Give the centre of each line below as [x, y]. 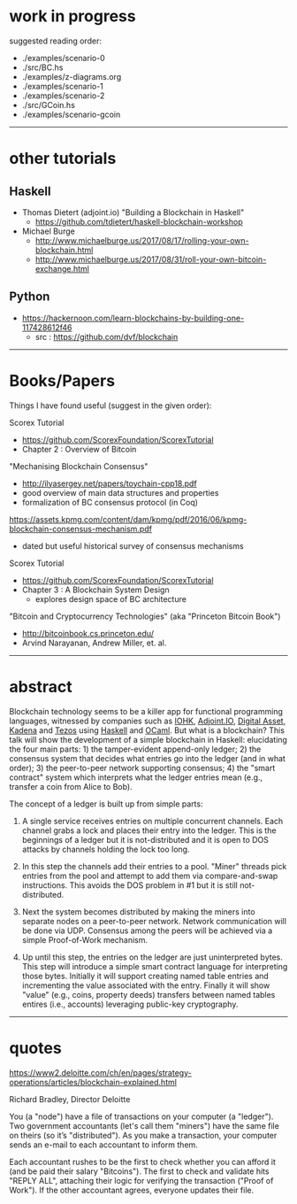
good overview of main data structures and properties [120, 492]
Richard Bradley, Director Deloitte [70, 1099]
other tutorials [63, 159]
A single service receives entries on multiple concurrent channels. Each [152, 821]
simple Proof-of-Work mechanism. [85, 939]
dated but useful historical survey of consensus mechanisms [133, 545]
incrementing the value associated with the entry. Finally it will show [146, 985]
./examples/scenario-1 [63, 86]
